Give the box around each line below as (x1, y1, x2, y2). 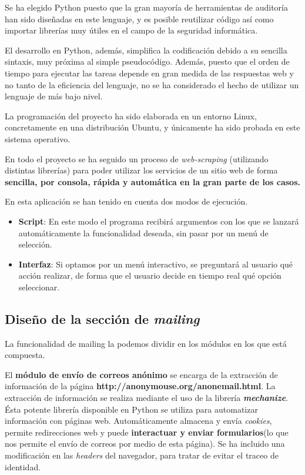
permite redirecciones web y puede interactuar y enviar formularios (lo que (5, 426, 289, 438)
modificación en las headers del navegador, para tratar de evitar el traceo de (5, 449, 279, 461)
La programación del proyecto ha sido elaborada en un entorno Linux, (5, 109, 257, 122)
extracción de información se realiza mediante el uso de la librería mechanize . (5, 392, 289, 404)
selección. (18, 238, 52, 250)
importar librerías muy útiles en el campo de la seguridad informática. (5, 24, 258, 36)
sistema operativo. (5, 132, 71, 145)
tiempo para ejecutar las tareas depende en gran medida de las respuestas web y (5, 66, 294, 79)
